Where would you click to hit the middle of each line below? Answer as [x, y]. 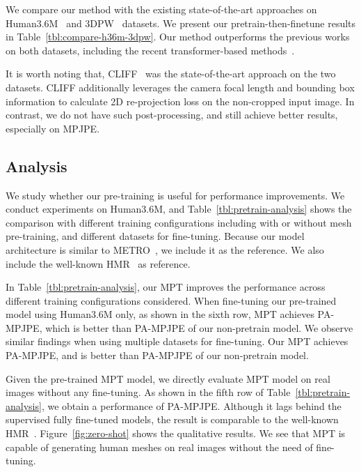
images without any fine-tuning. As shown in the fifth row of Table [148, 392]
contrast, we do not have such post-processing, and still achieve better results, [172, 115]
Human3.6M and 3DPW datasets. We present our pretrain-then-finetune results [181, 23]
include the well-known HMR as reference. [98, 263]
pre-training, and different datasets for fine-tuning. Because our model [155, 236]
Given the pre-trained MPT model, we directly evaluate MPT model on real [168, 378]
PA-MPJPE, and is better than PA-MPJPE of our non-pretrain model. [157, 355]
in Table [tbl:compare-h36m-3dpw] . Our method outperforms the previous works [178, 37]
